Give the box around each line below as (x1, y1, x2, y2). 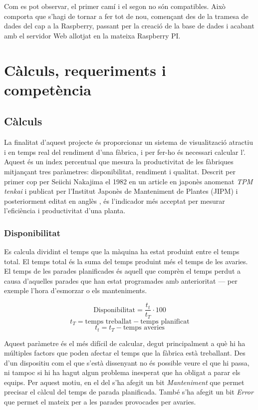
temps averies (123, 324, 165, 332)
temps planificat (140, 318, 190, 325)
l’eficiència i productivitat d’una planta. (4, 205, 126, 216)
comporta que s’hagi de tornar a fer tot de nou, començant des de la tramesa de (4, 10, 249, 21)
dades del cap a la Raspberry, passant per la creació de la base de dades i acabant (4, 20, 255, 31)
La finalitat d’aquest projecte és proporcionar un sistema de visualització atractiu (4, 137, 253, 147)
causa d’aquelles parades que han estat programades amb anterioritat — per (4, 275, 238, 286)
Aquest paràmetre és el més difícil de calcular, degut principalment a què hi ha (4, 338, 246, 348)
